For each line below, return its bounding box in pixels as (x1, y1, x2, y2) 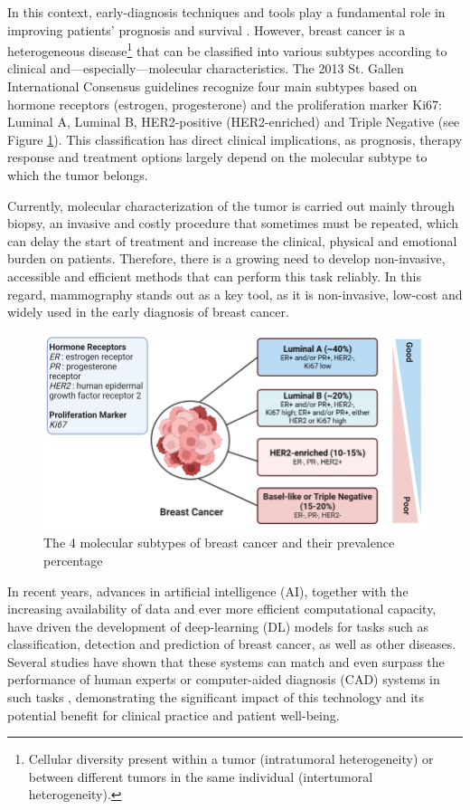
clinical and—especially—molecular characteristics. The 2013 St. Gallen (7, 59, 404, 78)
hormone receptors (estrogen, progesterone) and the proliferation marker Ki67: (7, 94, 442, 113)
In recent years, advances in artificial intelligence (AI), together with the (7, 581, 409, 600)
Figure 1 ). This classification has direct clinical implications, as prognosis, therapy (7, 129, 463, 148)
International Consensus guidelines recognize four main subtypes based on (7, 77, 418, 96)
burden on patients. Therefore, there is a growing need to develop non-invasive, (7, 249, 446, 268)
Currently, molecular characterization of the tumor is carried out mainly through (7, 195, 456, 214)
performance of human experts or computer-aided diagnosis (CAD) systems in (7, 670, 440, 689)
